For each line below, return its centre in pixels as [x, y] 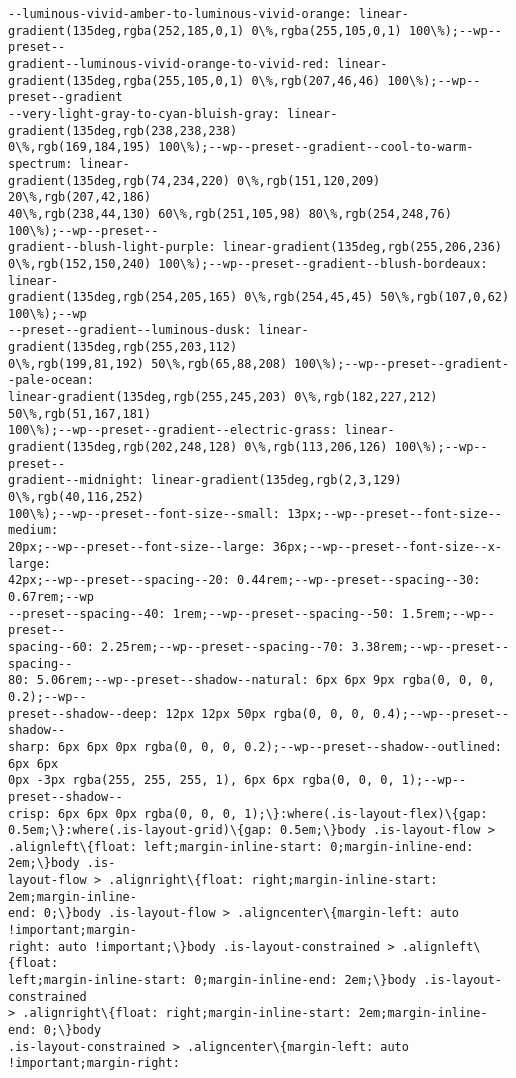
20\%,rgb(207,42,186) [80, 197]
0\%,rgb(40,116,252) [76, 497]
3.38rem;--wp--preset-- [430, 646]
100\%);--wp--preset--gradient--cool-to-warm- [316, 147]
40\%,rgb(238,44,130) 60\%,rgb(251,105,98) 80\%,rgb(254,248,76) [230, 213]
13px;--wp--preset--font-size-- [394, 513]
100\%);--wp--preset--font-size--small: [144, 513]
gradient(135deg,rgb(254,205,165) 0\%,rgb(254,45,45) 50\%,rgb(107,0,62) [259, 297]
